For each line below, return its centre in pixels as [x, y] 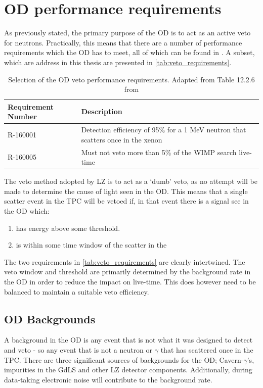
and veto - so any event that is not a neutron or [78, 349]
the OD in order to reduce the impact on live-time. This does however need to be [130, 281]
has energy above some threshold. [68, 228]
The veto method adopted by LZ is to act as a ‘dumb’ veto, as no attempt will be [131, 181]
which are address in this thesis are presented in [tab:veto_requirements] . [118, 62]
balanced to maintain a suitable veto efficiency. [77, 291]
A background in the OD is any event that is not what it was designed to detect [128, 340]
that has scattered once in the [207, 349]
